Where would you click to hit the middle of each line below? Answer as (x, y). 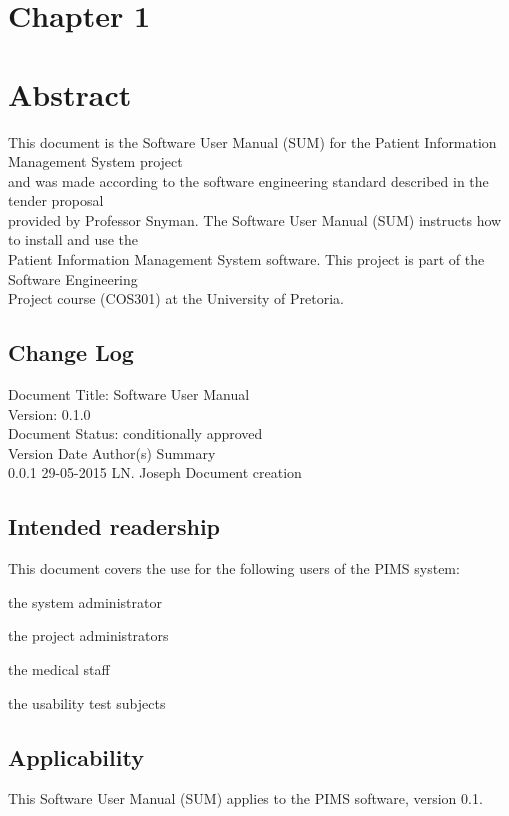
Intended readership (114, 526)
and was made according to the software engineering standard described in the (248, 180)
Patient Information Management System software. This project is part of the (246, 259)
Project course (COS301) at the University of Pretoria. (176, 298)
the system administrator (85, 601)
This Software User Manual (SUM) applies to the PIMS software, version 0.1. (245, 798)
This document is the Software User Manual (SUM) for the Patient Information (252, 141)
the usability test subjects (87, 702)
